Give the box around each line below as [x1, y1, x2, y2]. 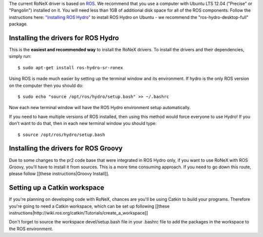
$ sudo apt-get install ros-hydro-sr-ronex [18, 65, 123, 70]
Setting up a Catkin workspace [9, 183, 105, 192]
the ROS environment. [9, 226, 54, 232]
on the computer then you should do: [9, 82, 84, 88]
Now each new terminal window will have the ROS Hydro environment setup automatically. [9, 105, 191, 111]
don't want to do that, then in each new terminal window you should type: [9, 120, 157, 126]
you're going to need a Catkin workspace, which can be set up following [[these [9, 203, 170, 209]
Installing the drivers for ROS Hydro [9, 34, 119, 42]
